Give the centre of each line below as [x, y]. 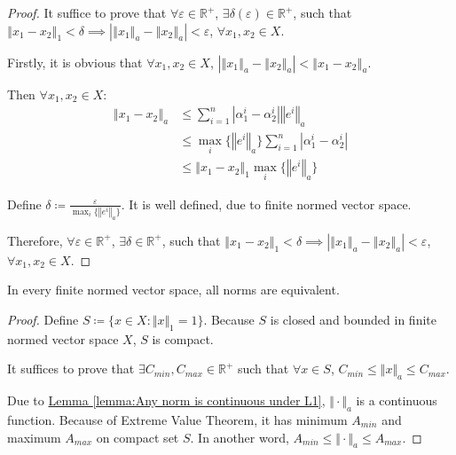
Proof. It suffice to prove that [87, 12]
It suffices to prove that [71, 369]
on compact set [138, 437]
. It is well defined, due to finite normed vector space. [266, 204]
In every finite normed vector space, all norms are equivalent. [173, 290]
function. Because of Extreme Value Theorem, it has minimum [177, 419]
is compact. [183, 338]
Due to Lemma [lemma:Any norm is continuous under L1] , [166, 400]
